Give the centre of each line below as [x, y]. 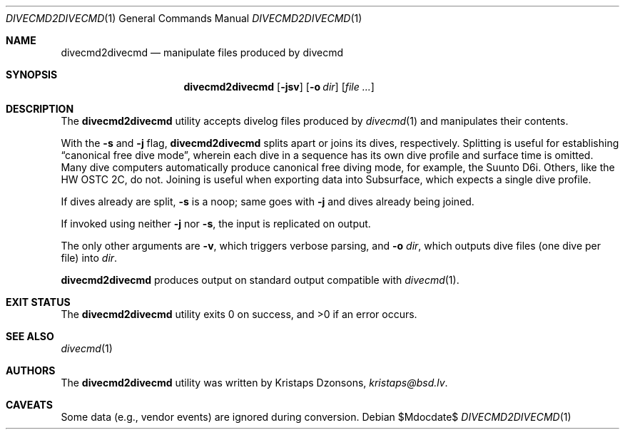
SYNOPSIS [32, 75]
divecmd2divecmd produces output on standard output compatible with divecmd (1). [260, 280]
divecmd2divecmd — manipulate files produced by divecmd [202, 52]
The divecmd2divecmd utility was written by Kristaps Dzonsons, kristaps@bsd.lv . [254, 383]
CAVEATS [29, 405]
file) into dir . [89, 258]
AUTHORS [31, 370]
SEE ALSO [30, 336]
